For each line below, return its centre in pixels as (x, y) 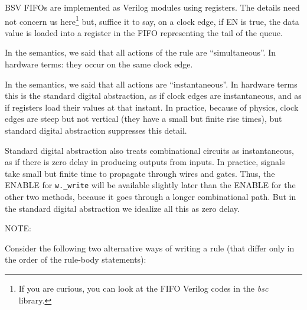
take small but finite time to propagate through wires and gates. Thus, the (140, 173)
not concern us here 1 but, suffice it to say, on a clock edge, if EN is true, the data (152, 20)
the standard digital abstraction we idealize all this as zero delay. (122, 208)
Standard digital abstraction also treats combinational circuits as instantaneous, (149, 150)
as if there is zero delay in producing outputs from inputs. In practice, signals (145, 162)
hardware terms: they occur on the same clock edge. (99, 64)
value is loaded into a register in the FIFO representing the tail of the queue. (144, 32)
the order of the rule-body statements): (76, 259)
